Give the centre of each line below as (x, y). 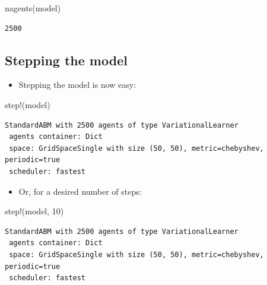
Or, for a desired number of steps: (80, 191)
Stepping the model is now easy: (77, 85)
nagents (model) (33, 8)
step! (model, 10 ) (34, 211)
